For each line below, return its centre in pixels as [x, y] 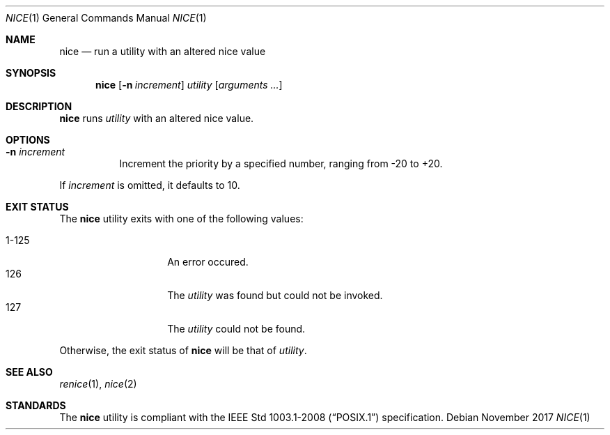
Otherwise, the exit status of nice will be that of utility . [183, 350]
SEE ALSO [29, 372]
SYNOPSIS [31, 73]
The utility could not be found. [236, 329]
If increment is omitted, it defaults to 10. [150, 185]
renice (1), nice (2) [98, 384]
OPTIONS [28, 140]
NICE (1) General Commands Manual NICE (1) [106, 18]
